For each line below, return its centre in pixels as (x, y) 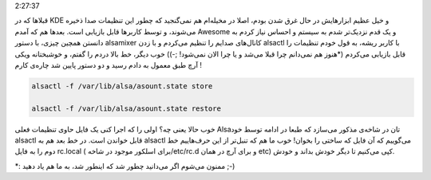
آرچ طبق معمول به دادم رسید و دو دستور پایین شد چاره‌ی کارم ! (109, 65)
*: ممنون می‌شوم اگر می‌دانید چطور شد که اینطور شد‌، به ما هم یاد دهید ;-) (125, 166)
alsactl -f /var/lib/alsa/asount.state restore (126, 108)
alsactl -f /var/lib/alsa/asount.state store (122, 86)
